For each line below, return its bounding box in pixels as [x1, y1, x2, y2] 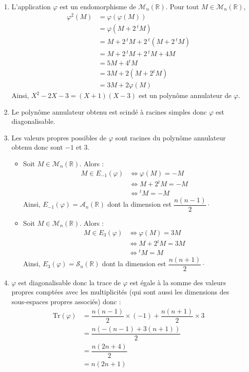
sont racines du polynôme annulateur [115, 132, 226, 142]
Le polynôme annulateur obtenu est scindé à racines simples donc [11, 106, 207, 117]
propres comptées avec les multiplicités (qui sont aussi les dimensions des [11, 287, 230, 297]
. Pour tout [165, 1, 199, 11]
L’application [11, 1, 51, 11]
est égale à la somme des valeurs [130, 277, 226, 287]
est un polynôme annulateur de [138, 90, 232, 100]
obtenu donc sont [11, 142, 63, 152]
